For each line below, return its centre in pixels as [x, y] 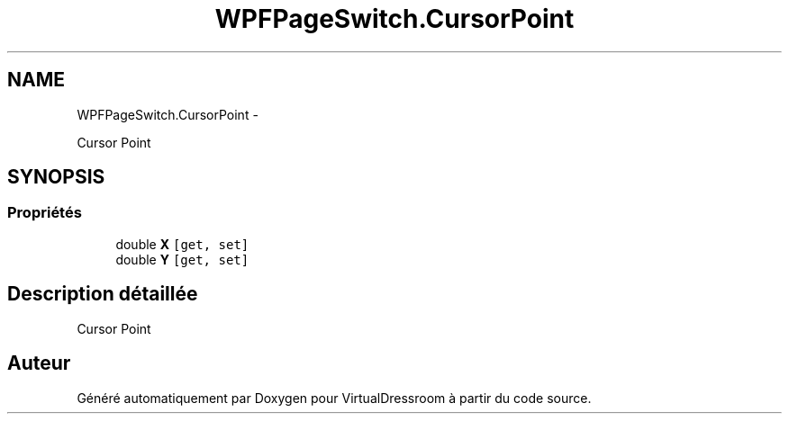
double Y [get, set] [182, 259]
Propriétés [45, 213]
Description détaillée [103, 294]
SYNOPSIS [56, 177]
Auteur [39, 363]
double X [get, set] [182, 244]
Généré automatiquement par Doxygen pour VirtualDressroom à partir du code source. [334, 398]
